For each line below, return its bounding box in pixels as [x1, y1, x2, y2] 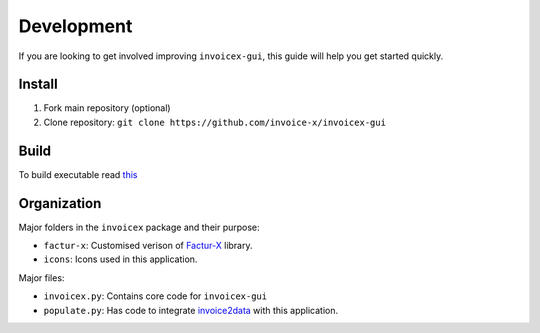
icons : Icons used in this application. [43, 253, 198, 265]
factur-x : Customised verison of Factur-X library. [43, 240, 253, 252]
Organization [18, 195, 102, 212]
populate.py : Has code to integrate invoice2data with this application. [43, 304, 339, 316]
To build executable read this [18, 168, 138, 180]
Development [18, 15, 133, 37]
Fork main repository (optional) [43, 102, 171, 114]
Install [18, 76, 59, 93]
